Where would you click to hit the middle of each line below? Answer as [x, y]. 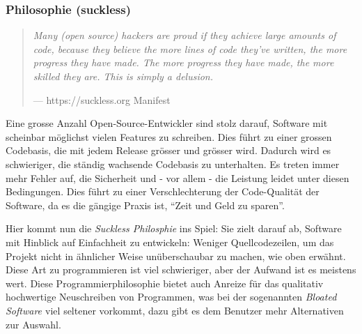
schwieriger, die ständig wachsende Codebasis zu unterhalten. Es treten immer [173, 164]
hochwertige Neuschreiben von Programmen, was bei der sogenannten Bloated [171, 297]
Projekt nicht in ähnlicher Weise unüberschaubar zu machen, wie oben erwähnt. [176, 256]
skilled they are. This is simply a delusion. [123, 76]
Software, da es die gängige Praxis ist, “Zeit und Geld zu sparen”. [145, 205]
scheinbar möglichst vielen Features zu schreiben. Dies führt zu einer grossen [169, 136]
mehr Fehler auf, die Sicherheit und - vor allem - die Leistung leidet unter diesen [178, 177]
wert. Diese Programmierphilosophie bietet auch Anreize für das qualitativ [165, 283]
